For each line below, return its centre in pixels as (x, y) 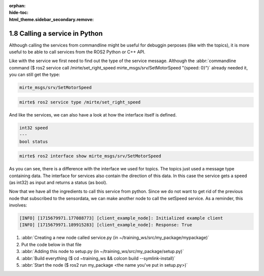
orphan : (17, 6)
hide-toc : (19, 13)
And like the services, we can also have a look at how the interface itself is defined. (93, 115)
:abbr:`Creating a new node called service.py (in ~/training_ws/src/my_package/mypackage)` (115, 238)
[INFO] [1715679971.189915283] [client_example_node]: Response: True (106, 225)
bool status (34, 141)
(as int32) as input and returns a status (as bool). (58, 182)
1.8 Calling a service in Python (56, 34)
